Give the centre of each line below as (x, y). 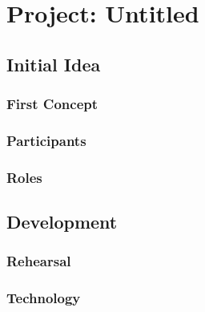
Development (62, 222)
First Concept (52, 104)
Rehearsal (39, 261)
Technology (44, 298)
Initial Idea (54, 64)
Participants (46, 140)
